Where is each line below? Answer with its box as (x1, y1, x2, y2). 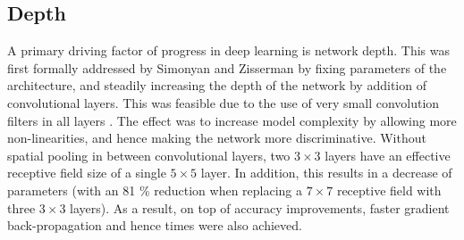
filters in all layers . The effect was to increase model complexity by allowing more (7, 111, 457, 129)
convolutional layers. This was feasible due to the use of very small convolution (7, 93, 440, 112)
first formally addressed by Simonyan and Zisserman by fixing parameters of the (7, 58, 447, 77)
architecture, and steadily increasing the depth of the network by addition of (7, 76, 426, 95)
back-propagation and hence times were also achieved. (7, 216, 302, 235)
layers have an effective (325, 145, 451, 164)
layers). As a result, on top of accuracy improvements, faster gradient (70, 198, 450, 217)
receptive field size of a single (7, 163, 166, 182)
